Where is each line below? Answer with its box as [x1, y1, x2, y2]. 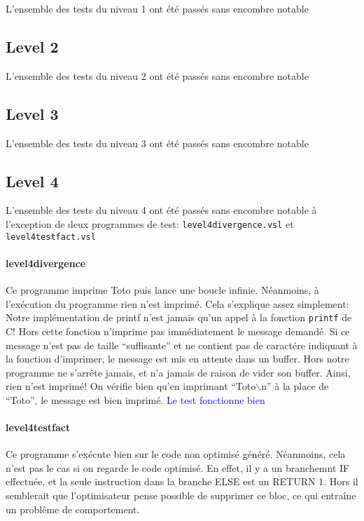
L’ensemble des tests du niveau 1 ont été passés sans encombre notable [6, 1, 309, 15]
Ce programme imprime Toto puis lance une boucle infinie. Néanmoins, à [6, 283, 319, 297]
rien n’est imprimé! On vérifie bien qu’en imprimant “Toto [6, 379, 256, 393]
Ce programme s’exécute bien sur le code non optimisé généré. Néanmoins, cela [6, 447, 346, 461]
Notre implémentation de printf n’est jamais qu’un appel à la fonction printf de [6, 310, 352, 325]
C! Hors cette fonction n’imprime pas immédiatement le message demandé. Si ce [6, 323, 350, 338]
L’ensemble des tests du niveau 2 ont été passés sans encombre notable [6, 68, 309, 83]
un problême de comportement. [6, 501, 140, 516]
